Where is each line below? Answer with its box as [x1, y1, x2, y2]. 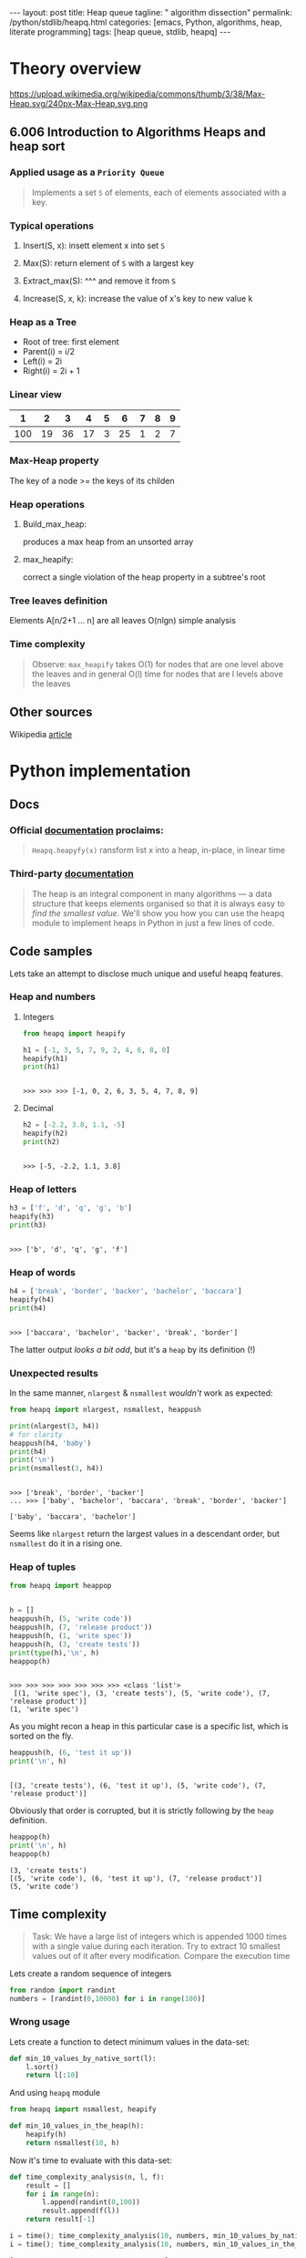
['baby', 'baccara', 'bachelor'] [9, 1512, 137, 1521]
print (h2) [22, 1138, 61, 1147]
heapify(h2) [22, 1129, 68, 1139]
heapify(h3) [9, 1212, 55, 1222]
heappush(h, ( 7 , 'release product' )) [9, 1623, 153, 1633]
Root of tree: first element [22, 336, 120, 347]
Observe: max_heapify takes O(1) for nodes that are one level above [31, 658, 284, 669]
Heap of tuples [9, 1561, 76, 1573]
